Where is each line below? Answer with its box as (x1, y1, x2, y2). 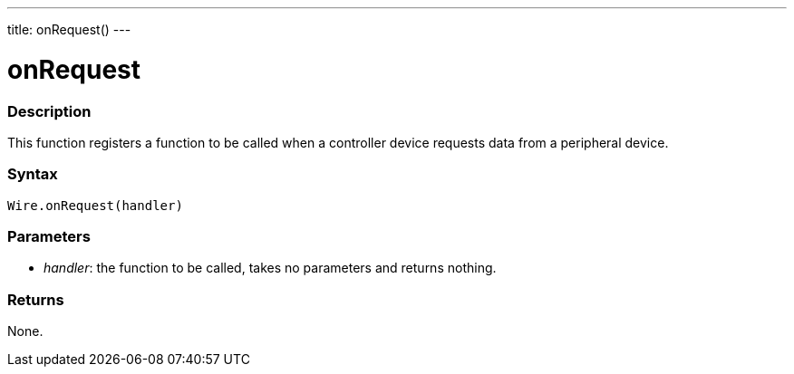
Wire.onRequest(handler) (7, 197, 183, 213)
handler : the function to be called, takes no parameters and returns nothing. (44, 260, 497, 276)
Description (7, 101, 92, 120)
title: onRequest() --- (7, 22, 131, 37)
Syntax (7, 165, 58, 184)
